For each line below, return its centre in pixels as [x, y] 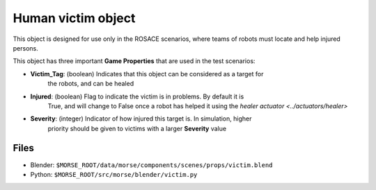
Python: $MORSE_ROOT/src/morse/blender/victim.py [114, 174]
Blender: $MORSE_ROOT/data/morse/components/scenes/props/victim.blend [151, 165]
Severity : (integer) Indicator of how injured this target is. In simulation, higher [141, 119]
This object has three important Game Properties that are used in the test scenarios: [134, 61]
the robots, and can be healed [91, 84]
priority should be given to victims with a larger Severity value [137, 128]
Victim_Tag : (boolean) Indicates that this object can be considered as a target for [147, 74]
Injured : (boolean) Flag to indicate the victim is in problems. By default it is [137, 96]
